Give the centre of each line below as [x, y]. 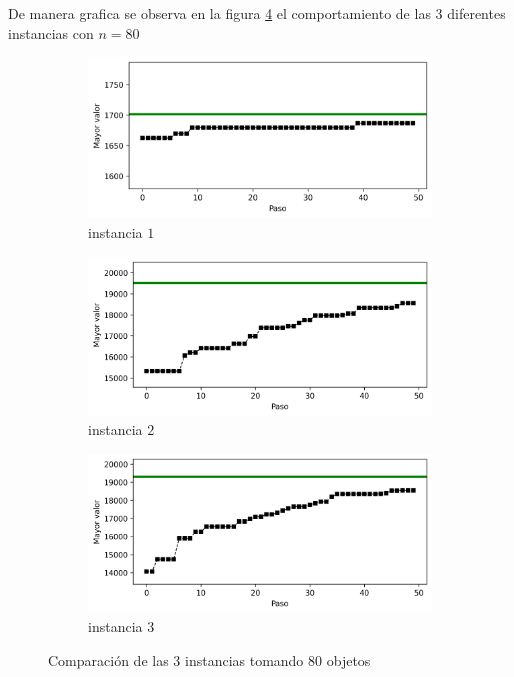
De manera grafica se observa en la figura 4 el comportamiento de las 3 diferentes [257, 13]
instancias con [51, 32]
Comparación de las [108, 659]
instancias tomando [244, 659]
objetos [348, 659]
